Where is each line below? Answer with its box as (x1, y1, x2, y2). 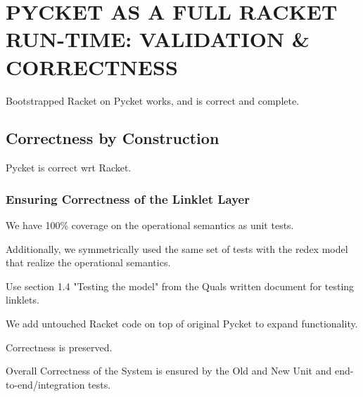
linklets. (6, 292, 39, 307)
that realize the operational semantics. (6, 255, 171, 270)
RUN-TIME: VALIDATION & (6, 25, 310, 53)
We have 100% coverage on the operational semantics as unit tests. (6, 218, 294, 233)
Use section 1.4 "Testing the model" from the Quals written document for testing (6, 278, 355, 293)
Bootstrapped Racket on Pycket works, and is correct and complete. (6, 93, 300, 108)
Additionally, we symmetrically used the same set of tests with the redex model (6, 241, 348, 256)
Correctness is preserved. (6, 339, 113, 354)
